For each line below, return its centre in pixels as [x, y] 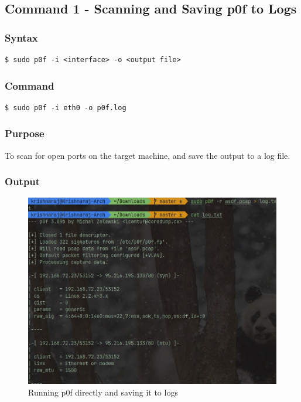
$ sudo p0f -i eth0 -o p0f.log [66, 108]
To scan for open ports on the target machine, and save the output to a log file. [148, 155]
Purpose [25, 133]
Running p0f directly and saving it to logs [103, 392]
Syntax [21, 37]
